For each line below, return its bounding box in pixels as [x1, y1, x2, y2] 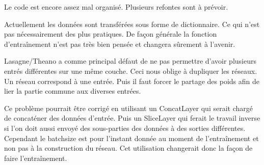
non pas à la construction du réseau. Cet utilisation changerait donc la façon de [4, 143, 253, 153]
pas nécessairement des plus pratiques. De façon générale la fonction [4, 29, 217, 39]
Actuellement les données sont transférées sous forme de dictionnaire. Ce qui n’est [4, 18, 260, 29]
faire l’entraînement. [4, 152, 67, 163]
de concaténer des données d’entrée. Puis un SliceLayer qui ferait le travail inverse [4, 113, 260, 123]
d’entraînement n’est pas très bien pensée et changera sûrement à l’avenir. [4, 38, 235, 49]
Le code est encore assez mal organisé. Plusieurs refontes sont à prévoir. [4, 2, 228, 12]
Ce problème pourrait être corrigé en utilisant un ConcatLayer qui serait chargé [4, 102, 253, 113]
